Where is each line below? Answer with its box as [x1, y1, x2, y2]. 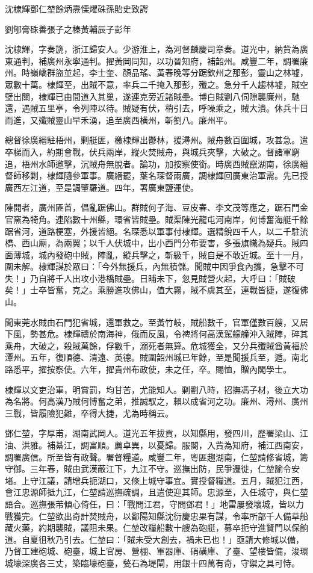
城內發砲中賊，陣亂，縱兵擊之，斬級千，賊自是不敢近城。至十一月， [38, 248, 308, 261]
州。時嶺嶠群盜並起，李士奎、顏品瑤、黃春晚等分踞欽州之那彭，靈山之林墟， [5, 66, 308, 79]
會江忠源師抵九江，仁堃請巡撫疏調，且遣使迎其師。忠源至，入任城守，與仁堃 [5, 486, 308, 498]
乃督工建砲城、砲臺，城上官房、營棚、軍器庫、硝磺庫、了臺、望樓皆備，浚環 [5, 545, 308, 557]
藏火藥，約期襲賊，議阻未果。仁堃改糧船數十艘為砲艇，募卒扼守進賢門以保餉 [5, 521, 308, 534]
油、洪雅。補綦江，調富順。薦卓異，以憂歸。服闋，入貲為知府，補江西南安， [5, 439, 308, 451]
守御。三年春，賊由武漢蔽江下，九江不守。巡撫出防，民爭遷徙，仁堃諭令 [5, 462, 291, 475]
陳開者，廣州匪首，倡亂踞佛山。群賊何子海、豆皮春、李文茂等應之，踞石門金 [5, 201, 308, 214]
